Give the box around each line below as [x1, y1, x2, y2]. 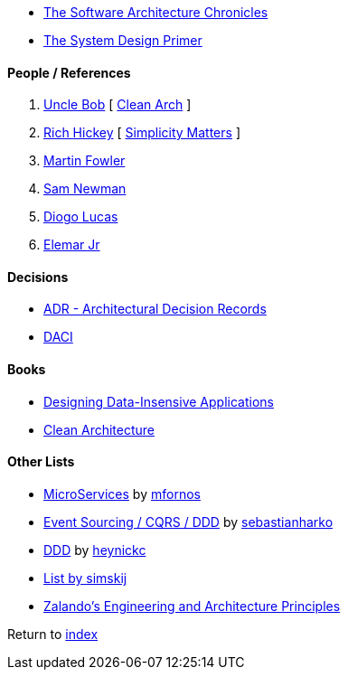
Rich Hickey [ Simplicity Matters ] [43, 125, 240, 141]
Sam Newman [43, 181, 127, 197]
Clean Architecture [43, 421, 155, 437]
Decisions [7, 268, 69, 285]
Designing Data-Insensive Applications [43, 393, 274, 409]
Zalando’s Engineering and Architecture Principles [43, 597, 341, 614]
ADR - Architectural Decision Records [43, 301, 267, 317]
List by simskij [43, 569, 127, 586]
